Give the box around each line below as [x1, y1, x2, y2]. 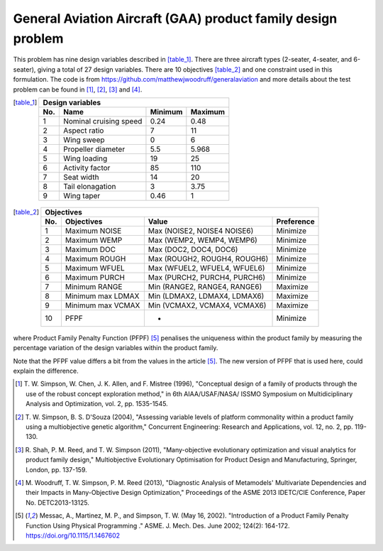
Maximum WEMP [65, 235, 123, 245]
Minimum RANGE [65, 281, 123, 291]
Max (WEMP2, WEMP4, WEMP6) [148, 235, 258, 245]
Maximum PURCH [65, 272, 126, 282]
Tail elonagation [62, 181, 116, 191]
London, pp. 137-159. [26, 465, 88, 474]
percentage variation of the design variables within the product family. [13, 344, 218, 352]
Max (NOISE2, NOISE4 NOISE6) [148, 226, 254, 236]
